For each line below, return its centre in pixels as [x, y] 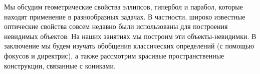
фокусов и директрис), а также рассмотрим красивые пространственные [114, 55]
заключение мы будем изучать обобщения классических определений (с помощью [129, 46]
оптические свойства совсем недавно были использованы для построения [116, 26]
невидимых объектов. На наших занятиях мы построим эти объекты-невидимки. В [130, 36]
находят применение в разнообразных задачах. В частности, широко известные [125, 16]
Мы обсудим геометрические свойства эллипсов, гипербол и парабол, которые [123, 6]
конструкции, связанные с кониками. [60, 65]
